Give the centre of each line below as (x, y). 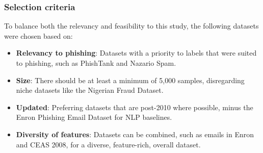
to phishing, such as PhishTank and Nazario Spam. (96, 63)
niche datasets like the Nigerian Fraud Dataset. (90, 90)
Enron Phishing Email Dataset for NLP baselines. (94, 117)
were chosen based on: (38, 35)
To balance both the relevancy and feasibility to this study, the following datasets (131, 26)
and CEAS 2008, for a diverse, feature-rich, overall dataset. (108, 144)
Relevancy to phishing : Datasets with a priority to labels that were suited (136, 53)
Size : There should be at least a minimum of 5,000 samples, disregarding (130, 80)
